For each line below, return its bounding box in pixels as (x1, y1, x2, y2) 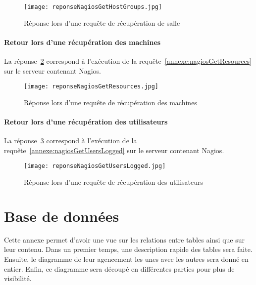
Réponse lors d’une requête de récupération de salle (24, 17, 180, 28)
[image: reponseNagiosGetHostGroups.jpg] (24, 3, 162, 10)
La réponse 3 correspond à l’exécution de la (4, 135, 137, 146)
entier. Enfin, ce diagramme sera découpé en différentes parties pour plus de (4, 263, 235, 274)
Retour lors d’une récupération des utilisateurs (4, 117, 168, 127)
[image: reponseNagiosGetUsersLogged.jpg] (24, 163, 166, 170)
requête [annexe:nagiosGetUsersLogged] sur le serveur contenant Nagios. (4, 145, 224, 155)
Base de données (4, 205, 119, 226)
